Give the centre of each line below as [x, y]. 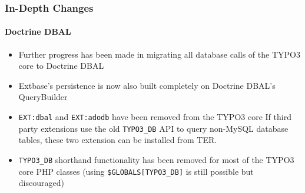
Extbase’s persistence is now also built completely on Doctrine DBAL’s [147, 85]
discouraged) [41, 183]
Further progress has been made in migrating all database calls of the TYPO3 [159, 54]
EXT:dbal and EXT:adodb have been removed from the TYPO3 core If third [155, 117]
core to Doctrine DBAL [61, 66]
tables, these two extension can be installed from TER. [118, 140]
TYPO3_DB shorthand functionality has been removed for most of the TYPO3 [156, 159]
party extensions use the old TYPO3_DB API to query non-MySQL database [153, 128]
